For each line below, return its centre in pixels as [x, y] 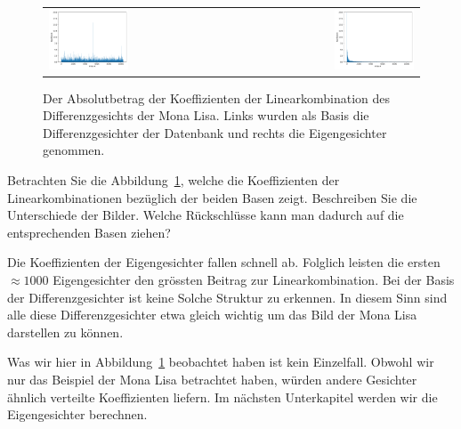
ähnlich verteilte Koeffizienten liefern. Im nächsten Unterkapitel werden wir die [222, 397]
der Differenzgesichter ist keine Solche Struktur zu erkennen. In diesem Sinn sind [227, 297]
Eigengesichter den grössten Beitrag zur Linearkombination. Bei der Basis [254, 279]
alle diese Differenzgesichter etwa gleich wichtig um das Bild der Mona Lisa [212, 315]
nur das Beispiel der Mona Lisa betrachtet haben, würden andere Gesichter [212, 379]
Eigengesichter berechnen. [77, 414]
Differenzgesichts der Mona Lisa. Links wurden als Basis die [206, 115]
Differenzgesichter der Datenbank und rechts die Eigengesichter [215, 132]
